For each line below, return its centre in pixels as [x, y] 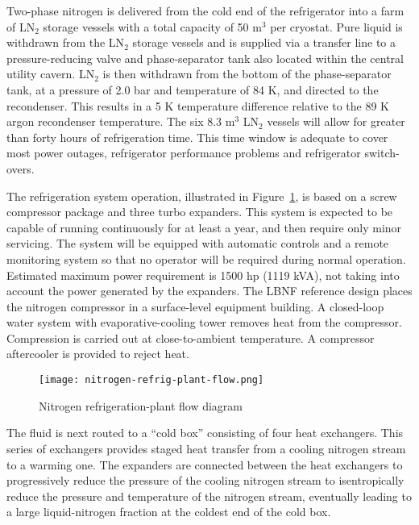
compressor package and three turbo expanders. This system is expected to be [200, 212]
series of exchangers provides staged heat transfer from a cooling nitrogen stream [206, 448]
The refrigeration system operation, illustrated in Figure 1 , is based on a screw [202, 196]
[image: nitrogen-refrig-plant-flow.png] [151, 380]
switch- [382, 153]
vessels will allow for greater [336, 121]
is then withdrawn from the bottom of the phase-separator [247, 74]
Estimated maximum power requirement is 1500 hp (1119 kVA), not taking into [203, 275]
